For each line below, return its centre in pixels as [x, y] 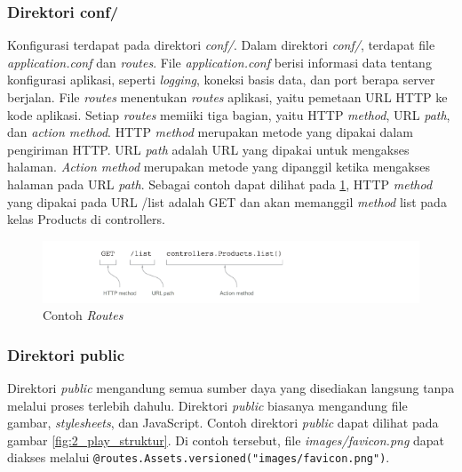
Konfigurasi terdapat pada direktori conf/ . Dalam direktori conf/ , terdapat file [221, 45]
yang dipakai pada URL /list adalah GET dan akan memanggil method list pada [227, 201]
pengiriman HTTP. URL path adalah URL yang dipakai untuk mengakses [208, 149]
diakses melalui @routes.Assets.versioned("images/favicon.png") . [199, 457]
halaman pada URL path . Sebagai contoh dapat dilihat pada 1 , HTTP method [220, 184]
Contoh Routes [83, 315]
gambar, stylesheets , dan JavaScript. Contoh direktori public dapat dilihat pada [223, 423]
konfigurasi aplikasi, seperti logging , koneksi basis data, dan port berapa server [221, 80]
